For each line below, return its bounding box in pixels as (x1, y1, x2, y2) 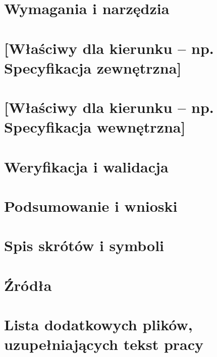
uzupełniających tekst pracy (4, 334, 203, 354)
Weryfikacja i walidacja (4, 156, 169, 176)
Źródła (4, 274, 52, 295)
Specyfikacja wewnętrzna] (4, 116, 186, 137)
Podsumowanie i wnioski (4, 196, 178, 216)
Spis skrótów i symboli (4, 235, 164, 256)
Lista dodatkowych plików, (4, 314, 193, 335)
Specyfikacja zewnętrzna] (4, 57, 182, 78)
